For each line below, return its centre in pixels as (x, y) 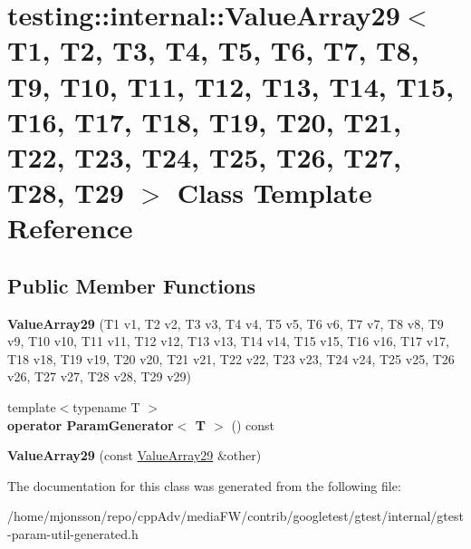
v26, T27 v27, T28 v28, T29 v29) (99, 376)
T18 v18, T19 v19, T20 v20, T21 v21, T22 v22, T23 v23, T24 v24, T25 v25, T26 (231, 358)
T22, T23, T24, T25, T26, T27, (204, 156)
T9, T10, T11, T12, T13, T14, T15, (231, 86)
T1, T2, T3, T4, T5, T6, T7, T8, (213, 50)
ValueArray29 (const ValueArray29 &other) (135, 455)
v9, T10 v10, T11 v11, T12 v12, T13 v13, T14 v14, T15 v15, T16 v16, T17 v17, (229, 341)
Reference (70, 228)
